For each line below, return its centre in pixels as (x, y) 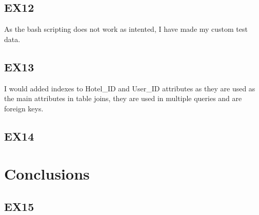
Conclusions (47, 174)
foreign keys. (24, 108)
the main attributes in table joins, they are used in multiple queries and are (123, 98)
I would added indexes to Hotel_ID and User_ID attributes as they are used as (130, 88)
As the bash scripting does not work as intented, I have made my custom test (126, 29)
